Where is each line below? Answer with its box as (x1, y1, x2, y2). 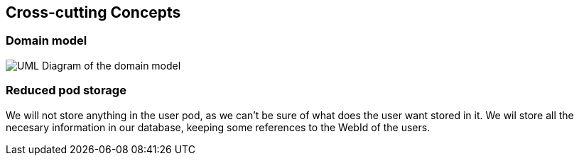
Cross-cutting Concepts (6, 4, 181, 21)
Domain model (6, 33, 87, 48)
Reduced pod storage (6, 83, 126, 98)
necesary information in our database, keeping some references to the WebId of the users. (6, 121, 431, 133)
